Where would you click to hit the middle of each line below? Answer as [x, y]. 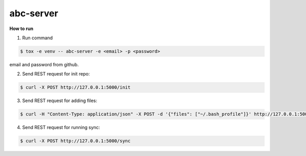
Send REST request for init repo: [56, 74]
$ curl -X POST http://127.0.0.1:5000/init [75, 87]
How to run [21, 29]
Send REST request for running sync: [61, 127]
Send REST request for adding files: [60, 101]
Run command [37, 38]
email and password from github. [44, 64]
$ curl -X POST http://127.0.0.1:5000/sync [75, 141]
